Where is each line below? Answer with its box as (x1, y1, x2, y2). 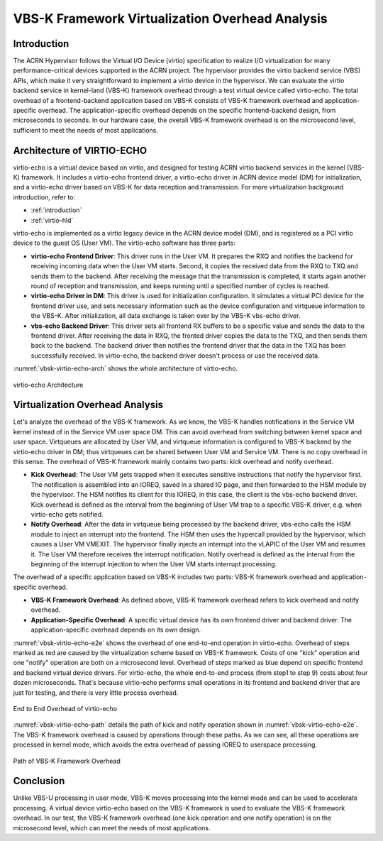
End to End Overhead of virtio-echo (13, 704, 117, 713)
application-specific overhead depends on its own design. (30, 625, 201, 634)
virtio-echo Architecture (13, 380, 84, 389)
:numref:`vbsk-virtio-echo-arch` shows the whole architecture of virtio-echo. (13, 364, 238, 373)
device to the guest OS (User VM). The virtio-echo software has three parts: (13, 238, 235, 248)
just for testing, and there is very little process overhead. (13, 688, 179, 697)
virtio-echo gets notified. (30, 510, 104, 518)
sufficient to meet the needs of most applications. (13, 126, 159, 134)
